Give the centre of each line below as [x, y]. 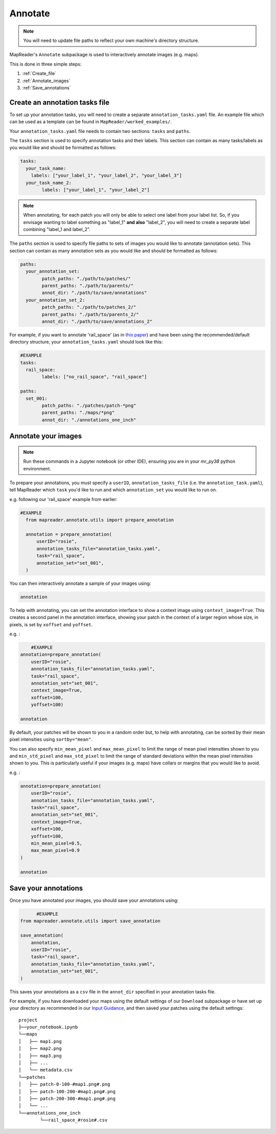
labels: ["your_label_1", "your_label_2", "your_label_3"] [107, 176]
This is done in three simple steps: [45, 64]
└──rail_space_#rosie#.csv [74, 1120]
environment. [37, 468]
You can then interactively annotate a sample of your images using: [80, 583]
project [28, 1020]
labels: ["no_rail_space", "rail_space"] [94, 377]
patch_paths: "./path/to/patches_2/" [89, 307]
